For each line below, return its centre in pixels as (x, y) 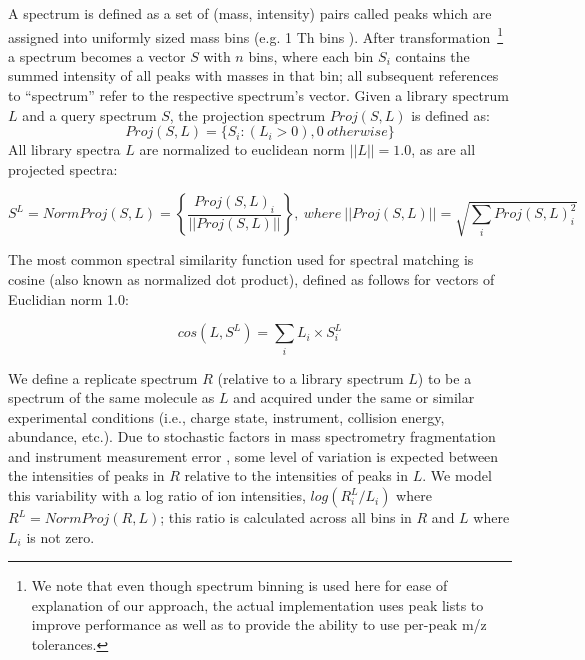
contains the (432, 55)
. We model (457, 475)
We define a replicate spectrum (103, 377)
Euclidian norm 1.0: (68, 298)
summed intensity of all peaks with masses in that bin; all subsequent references (253, 75)
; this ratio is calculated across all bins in (286, 517)
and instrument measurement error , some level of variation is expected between (253, 455)
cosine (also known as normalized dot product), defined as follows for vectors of (251, 279)
